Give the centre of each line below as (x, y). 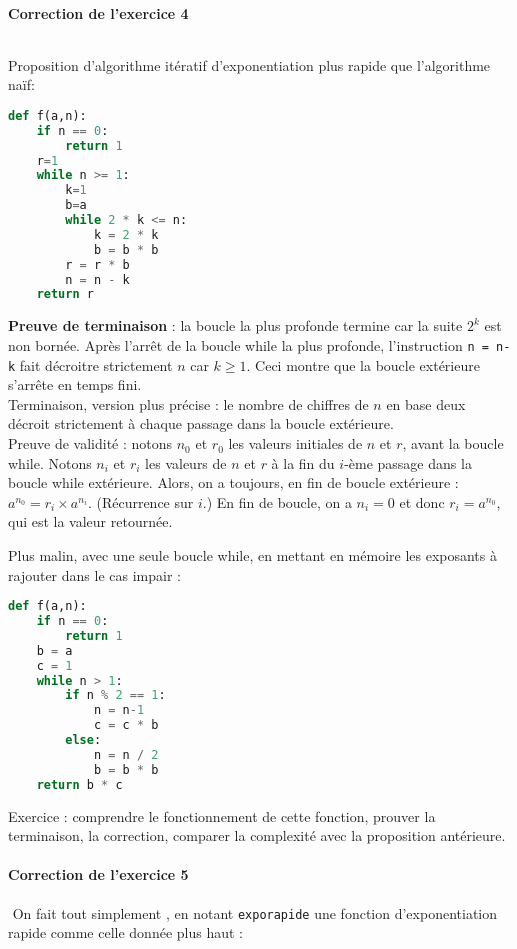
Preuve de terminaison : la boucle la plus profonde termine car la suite (235, 325)
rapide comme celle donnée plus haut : (125, 932)
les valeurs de (186, 462)
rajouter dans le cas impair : (94, 574)
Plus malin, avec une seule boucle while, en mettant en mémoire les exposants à (252, 555)
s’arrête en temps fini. (75, 384)
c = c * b (126, 725)
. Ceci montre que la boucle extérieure (363, 364)
